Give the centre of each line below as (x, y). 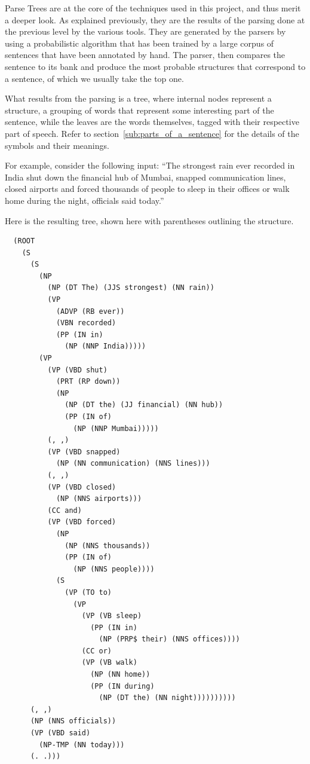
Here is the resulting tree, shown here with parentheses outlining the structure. (149, 220)
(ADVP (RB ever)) (90, 311)
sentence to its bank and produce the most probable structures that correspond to (155, 66)
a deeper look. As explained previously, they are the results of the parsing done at (155, 19)
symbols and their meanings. (57, 145)
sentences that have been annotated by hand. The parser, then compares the (145, 55)
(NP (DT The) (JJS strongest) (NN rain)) (131, 288)
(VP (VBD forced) (82, 522)
